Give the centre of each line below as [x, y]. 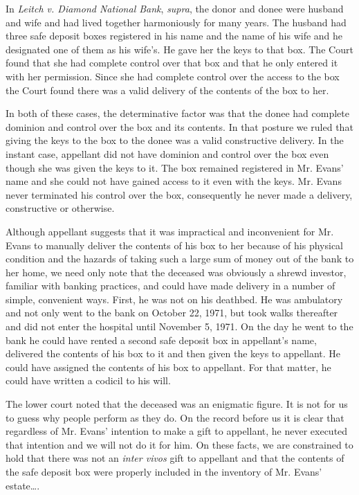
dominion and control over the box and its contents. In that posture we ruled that [179, 126]
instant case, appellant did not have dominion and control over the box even [167, 153]
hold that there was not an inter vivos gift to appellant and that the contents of [175, 458]
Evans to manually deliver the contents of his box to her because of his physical [174, 245]
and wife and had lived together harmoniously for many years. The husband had [176, 22]
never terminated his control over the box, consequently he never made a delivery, [179, 194]
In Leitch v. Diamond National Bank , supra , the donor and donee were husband [175, 8]
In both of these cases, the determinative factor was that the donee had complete [177, 113]
